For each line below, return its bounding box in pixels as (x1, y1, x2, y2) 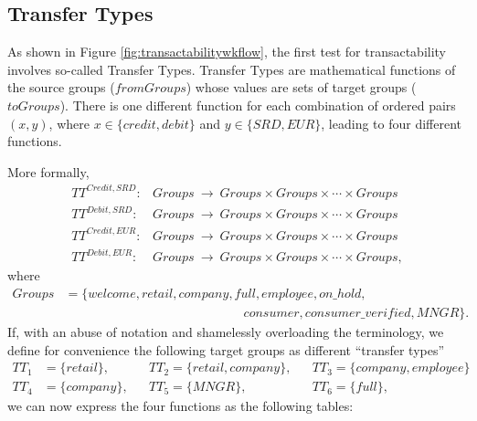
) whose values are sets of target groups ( (185, 78, 417, 97)
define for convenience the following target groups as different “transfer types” (7, 340, 445, 359)
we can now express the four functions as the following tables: (7, 396, 354, 416)
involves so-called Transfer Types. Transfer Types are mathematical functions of (7, 59, 456, 79)
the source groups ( (7, 78, 115, 97)
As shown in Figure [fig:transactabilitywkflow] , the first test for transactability (7, 42, 447, 61)
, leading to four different (321, 113, 462, 132)
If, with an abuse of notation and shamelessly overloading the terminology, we (7, 322, 444, 342)
